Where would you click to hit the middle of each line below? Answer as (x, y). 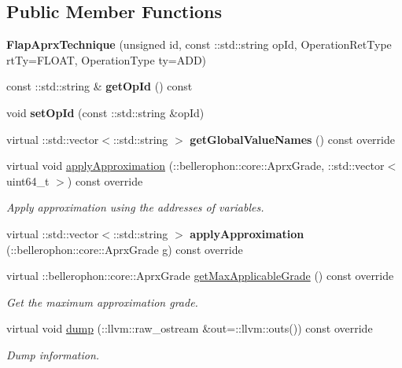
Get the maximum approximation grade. (102, 302)
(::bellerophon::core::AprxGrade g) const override (125, 249)
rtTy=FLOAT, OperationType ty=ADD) (107, 59)
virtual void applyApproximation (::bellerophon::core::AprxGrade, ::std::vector (195, 166)
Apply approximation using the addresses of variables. (135, 207)
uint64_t (28, 180)
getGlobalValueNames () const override (292, 139)
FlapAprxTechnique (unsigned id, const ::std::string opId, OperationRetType (199, 44)
